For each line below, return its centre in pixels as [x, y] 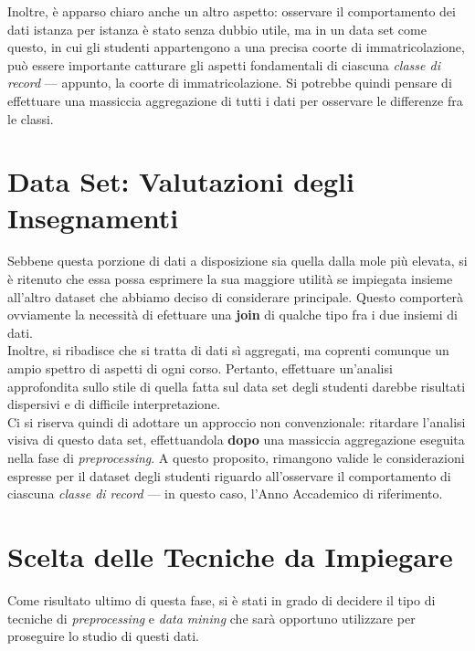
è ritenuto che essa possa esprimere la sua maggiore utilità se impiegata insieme [230, 279]
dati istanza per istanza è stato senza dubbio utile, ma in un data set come [217, 29]
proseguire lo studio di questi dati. [103, 636]
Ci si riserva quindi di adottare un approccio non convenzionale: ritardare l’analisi [237, 421]
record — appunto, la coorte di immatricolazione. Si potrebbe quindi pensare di [230, 83]
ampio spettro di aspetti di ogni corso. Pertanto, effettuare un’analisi [200, 368]
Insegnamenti [93, 217]
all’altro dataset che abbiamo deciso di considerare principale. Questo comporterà [236, 296]
